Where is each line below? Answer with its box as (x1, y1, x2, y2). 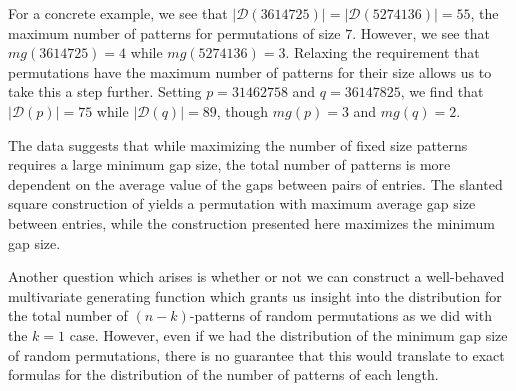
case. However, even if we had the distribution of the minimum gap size (69, 324, 508, 345)
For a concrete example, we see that (8, 3, 228, 23)
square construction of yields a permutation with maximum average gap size (8, 193, 476, 214)
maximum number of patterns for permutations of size (8, 22, 341, 43)
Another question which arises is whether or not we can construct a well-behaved (8, 266, 505, 287)
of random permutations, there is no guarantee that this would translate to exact (8, 344, 505, 365)
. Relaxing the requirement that (285, 42, 480, 63)
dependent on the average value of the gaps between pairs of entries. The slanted (8, 173, 503, 194)
